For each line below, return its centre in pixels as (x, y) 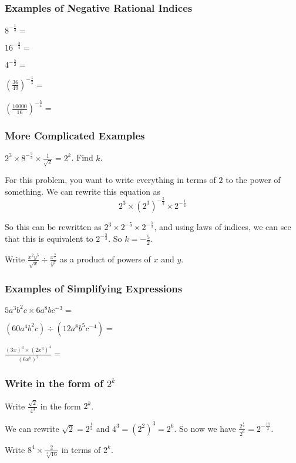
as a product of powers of (105, 259)
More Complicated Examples (75, 135)
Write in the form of (54, 383)
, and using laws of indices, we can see (223, 227)
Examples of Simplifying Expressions (94, 288)
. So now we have (205, 428)
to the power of (253, 180)
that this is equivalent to (49, 239)
